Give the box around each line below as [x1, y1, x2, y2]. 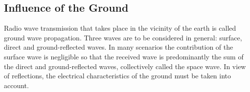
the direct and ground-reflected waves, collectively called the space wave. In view [4, 61, 246, 71]
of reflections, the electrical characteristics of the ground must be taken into [4, 71, 231, 81]
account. [4, 80, 29, 90]
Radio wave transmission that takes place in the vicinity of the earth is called [4, 23, 236, 33]
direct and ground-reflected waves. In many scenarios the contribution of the [4, 42, 233, 52]
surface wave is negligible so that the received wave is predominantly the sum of [4, 51, 244, 61]
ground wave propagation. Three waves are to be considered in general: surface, [4, 32, 242, 42]
